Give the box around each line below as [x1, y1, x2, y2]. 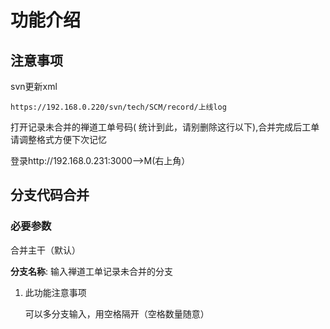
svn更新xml [10, 81, 58, 92]
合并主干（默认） [10, 244, 81, 256]
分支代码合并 [10, 187, 90, 204]
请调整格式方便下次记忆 [10, 134, 107, 145]
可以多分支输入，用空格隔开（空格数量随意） [24, 307, 210, 320]
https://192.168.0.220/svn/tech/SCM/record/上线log [10, 102, 227, 112]
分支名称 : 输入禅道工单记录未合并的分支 [10, 265, 173, 277]
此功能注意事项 [24, 286, 87, 298]
